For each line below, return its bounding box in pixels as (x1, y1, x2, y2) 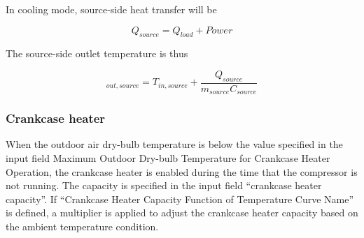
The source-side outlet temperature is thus (6, 46, 188, 61)
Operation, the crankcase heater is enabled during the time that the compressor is (6, 164, 358, 179)
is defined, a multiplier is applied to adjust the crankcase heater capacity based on (6, 205, 358, 220)
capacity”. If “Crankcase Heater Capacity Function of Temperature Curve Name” (6, 191, 354, 206)
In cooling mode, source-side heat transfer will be (6, 2, 217, 16)
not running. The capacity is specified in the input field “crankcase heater (6, 178, 322, 193)
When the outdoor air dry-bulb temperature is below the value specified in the (6, 137, 343, 151)
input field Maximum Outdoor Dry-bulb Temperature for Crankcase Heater (6, 151, 330, 165)
